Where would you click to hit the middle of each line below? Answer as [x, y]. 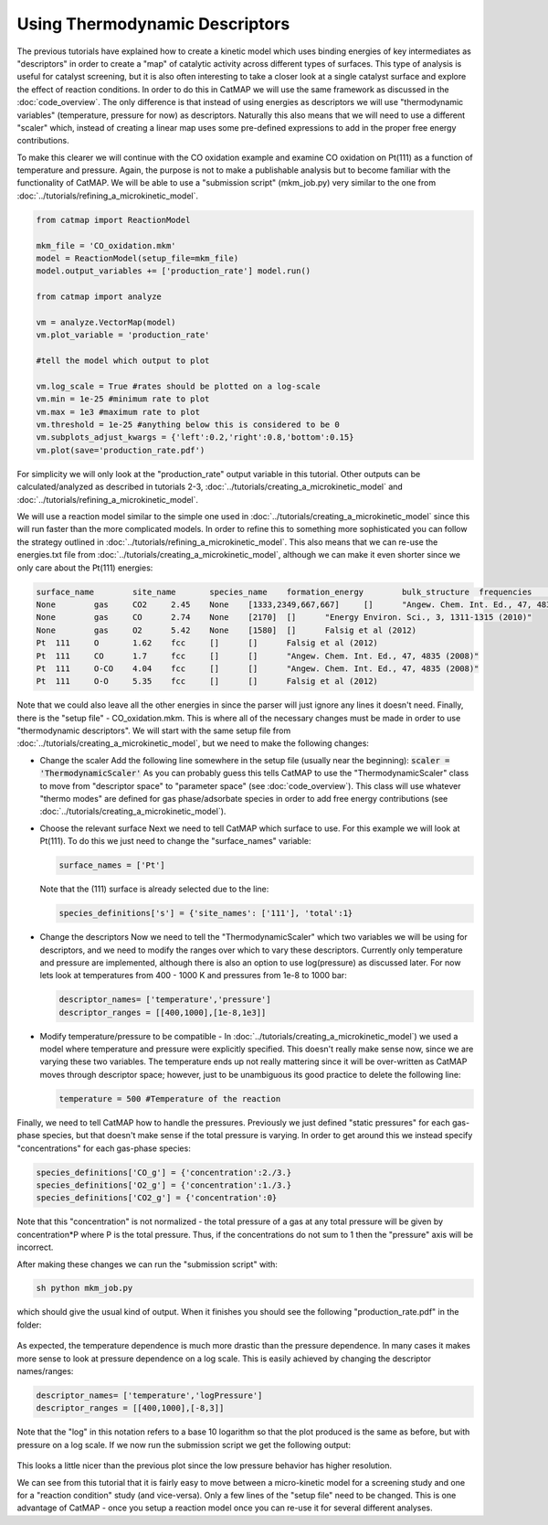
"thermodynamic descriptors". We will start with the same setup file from [154, 731]
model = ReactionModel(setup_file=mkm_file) [137, 258]
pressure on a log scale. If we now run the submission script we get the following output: [184, 1445]
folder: [29, 1325]
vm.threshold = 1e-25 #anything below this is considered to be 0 [188, 425]
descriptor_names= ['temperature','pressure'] [165, 1000]
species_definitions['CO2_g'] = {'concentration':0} [157, 1198]
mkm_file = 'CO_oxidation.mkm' [106, 245]
